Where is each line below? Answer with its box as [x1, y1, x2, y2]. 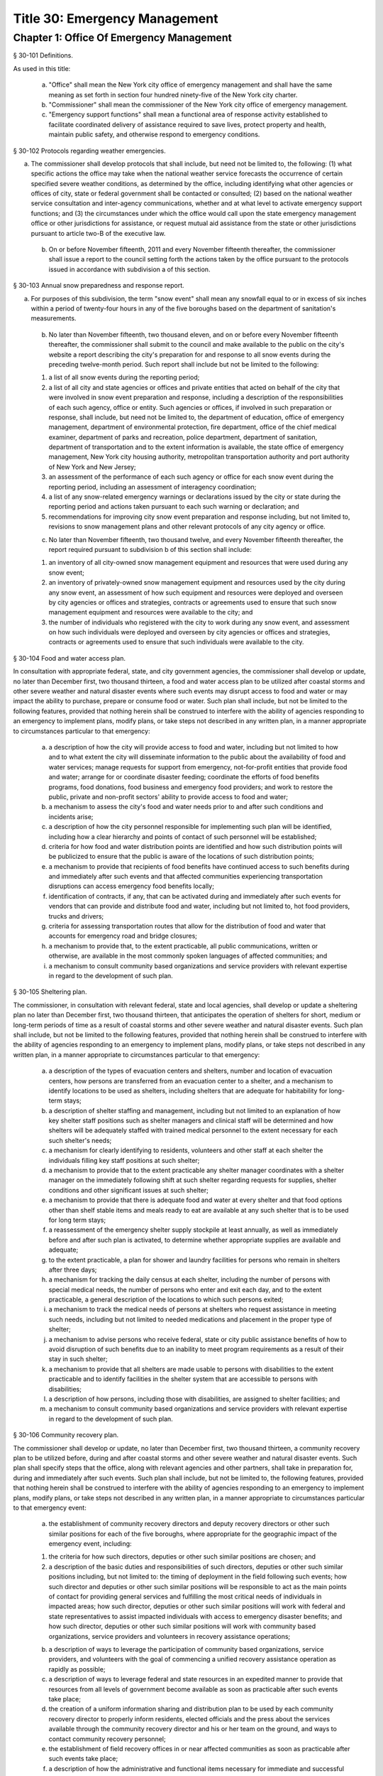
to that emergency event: [13, 1503, 87, 1512]
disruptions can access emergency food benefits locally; [48, 882, 214, 891]
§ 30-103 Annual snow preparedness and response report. [13, 281, 184, 290]
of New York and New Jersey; [48, 462, 136, 471]
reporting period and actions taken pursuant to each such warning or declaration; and [48, 502, 299, 511]
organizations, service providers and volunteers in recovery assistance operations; [48, 1632, 291, 1640]
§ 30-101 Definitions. [13, 51, 74, 60]
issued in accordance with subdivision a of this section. [48, 265, 211, 274]
